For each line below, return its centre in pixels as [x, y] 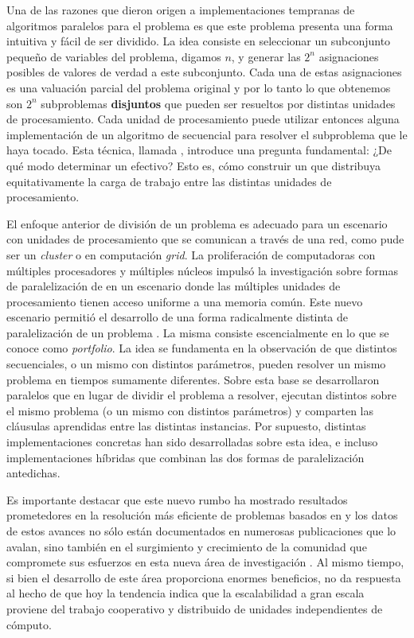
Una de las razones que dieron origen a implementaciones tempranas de [181, 10]
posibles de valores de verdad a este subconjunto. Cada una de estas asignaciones [204, 72]
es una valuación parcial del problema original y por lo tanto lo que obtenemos [199, 87]
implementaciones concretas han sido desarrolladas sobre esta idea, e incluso [192, 442]
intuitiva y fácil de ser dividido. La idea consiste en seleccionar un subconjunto [199, 41]
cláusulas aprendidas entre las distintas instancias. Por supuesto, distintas [186, 426]
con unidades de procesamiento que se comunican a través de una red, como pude [205, 239]
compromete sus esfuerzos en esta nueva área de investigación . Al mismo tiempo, [205, 562]
